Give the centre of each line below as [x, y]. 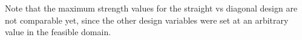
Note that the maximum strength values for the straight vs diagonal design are [151, 8]
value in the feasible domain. [58, 32]
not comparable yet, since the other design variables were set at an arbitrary [147, 20]
